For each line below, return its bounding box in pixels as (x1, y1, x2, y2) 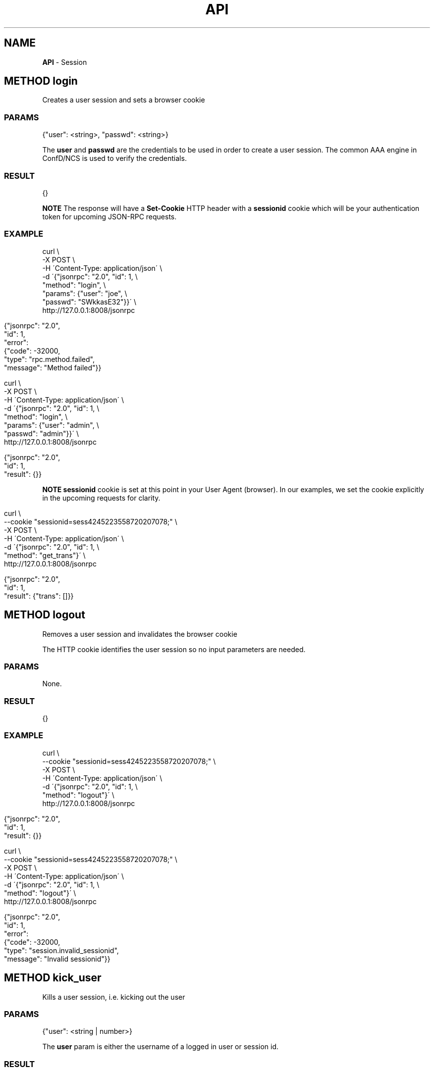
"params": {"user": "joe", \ (42, 289, 127, 298)
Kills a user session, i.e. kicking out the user (42, 992, 185, 1001)
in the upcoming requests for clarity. (42, 493, 161, 502)
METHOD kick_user (4, 971, 102, 984)
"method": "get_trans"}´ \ (4, 551, 86, 560)
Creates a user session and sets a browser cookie (42, 96, 205, 104)
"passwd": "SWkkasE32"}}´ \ (42, 297, 137, 306)
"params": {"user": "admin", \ (4, 420, 99, 429)
